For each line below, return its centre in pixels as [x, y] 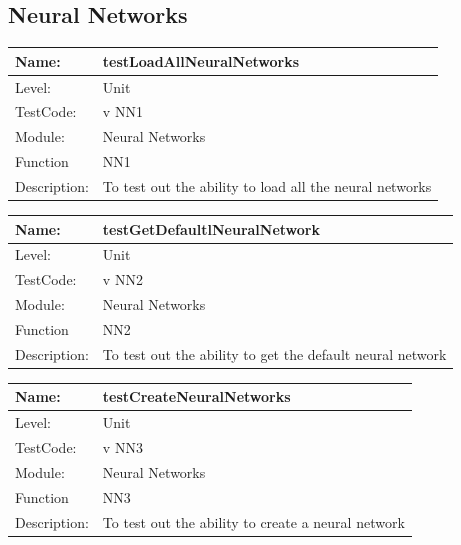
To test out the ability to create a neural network [253, 521]
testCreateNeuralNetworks [196, 396]
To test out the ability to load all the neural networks [267, 185]
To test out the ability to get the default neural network [274, 353]
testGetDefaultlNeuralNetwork [211, 228]
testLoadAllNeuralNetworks [201, 60]
